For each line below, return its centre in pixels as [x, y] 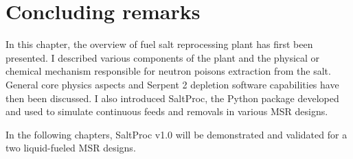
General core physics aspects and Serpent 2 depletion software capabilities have [172, 84]
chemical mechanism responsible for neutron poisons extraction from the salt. [168, 71]
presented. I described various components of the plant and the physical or [163, 57]
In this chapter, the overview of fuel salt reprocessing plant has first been [159, 44]
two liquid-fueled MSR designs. [71, 148]
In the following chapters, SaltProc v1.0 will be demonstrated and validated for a [176, 134]
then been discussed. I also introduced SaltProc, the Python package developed [172, 98]
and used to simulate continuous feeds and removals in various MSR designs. [167, 111]
